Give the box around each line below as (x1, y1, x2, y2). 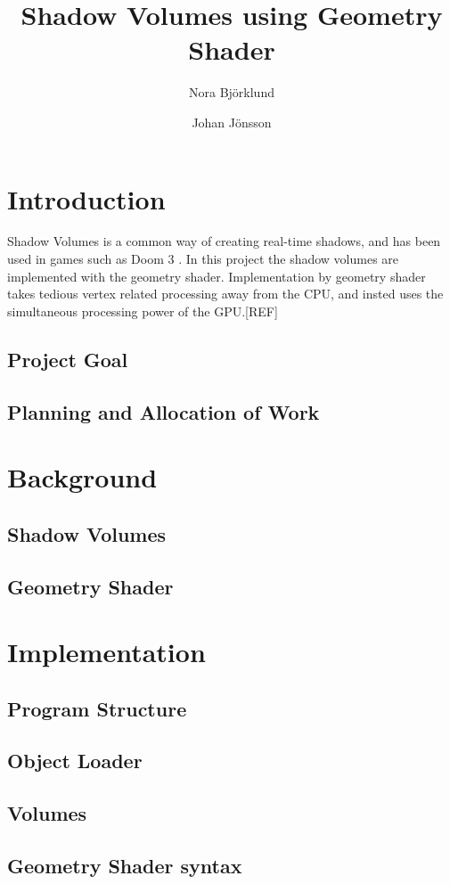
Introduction (7, 180, 166, 217)
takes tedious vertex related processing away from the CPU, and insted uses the (7, 284, 444, 303)
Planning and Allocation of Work (7, 397, 320, 425)
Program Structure (7, 694, 187, 722)
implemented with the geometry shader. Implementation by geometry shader (7, 266, 426, 285)
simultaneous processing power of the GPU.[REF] (7, 301, 278, 320)
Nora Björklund (189, 83, 274, 102)
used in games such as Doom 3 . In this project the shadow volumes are (7, 250, 399, 268)
